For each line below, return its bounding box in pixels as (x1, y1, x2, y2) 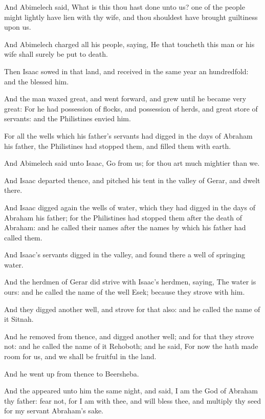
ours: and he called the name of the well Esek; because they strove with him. (4, 286, 245, 297)
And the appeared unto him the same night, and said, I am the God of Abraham (4, 385, 258, 396)
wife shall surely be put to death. (4, 49, 108, 59)
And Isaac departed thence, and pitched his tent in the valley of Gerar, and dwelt (4, 174, 260, 185)
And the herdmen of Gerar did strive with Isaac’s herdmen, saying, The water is (4, 276, 256, 287)
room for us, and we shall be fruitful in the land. (4, 351, 157, 362)
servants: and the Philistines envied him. (4, 113, 131, 124)
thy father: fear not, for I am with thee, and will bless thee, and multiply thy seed (4, 395, 261, 406)
